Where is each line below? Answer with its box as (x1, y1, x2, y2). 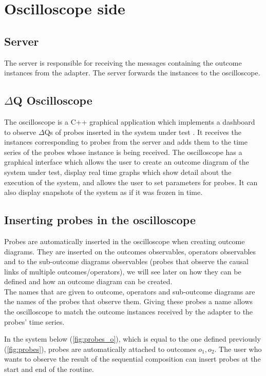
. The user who (214, 343, 262, 354)
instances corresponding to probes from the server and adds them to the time (4, 136, 248, 147)
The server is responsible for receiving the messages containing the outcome (4, 57, 242, 68)
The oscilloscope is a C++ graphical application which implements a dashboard (4, 116, 255, 127)
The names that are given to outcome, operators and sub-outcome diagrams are (4, 286, 255, 296)
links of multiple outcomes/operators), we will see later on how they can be (4, 266, 241, 276)
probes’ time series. (4, 316, 65, 327)
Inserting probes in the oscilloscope (4, 212, 196, 228)
